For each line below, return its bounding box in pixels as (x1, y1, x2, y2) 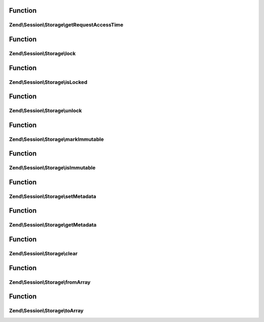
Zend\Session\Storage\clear (9, 250, 78, 257)
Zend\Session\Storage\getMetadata (9, 221, 97, 228)
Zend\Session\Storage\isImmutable (9, 164, 96, 171)
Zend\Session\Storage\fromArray (9, 279, 90, 285)
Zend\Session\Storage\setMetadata (9, 193, 96, 200)
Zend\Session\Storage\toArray (9, 307, 84, 314)
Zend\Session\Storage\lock (9, 50, 76, 57)
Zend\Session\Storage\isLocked (9, 79, 88, 86)
